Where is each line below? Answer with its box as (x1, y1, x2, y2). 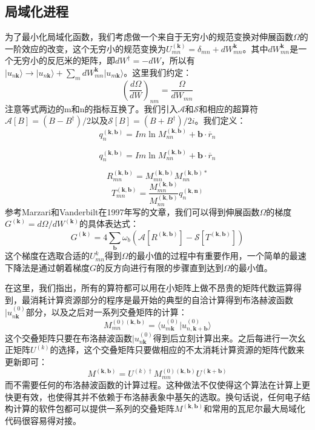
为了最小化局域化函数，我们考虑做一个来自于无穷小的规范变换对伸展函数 (5, 30, 293, 43)
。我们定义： (194, 114, 246, 127)
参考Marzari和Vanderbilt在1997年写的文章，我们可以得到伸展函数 (5, 205, 260, 218)
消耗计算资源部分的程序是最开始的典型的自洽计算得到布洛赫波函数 (30, 293, 293, 306)
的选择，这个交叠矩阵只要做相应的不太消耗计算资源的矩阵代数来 (50, 343, 305, 356)
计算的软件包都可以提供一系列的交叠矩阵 (13, 402, 174, 415)
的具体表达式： (79, 217, 139, 230)
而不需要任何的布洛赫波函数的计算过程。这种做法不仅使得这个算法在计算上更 (5, 378, 310, 391)
